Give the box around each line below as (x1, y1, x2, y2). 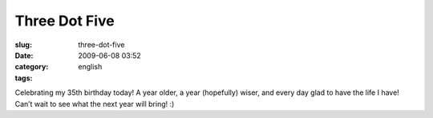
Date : (14, 50, 34, 60)
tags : (14, 73, 33, 83)
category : (14, 62, 49, 72)
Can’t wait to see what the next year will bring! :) (14, 99, 175, 108)
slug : (14, 40, 32, 49)
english (78, 62, 103, 72)
